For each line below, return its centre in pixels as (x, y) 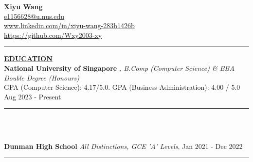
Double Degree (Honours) (42, 77)
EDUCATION (28, 58)
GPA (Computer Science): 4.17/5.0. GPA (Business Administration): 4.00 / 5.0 (122, 87)
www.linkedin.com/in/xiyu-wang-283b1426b (69, 25)
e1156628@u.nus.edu (34, 16)
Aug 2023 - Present (33, 96)
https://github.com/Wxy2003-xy (53, 35)
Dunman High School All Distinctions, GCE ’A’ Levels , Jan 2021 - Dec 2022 (123, 146)
